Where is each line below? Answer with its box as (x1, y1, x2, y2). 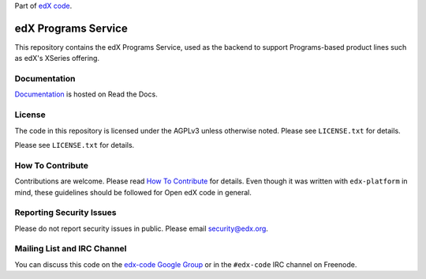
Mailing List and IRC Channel (14, 243, 127, 254)
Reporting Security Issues (14, 207, 117, 218)
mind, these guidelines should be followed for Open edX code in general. (14, 187, 252, 197)
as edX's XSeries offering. (14, 54, 100, 63)
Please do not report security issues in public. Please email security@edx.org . (14, 224, 268, 233)
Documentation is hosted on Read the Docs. (14, 89, 158, 99)
